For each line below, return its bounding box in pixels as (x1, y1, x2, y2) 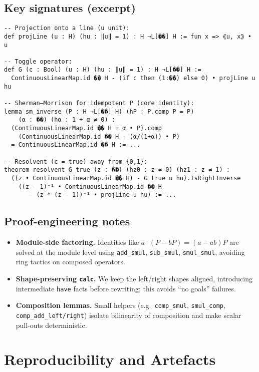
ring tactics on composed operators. (16, 256, 125, 267)
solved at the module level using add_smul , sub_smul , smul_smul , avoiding (16, 246, 245, 257)
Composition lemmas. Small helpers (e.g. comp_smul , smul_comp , (16, 300, 225, 310)
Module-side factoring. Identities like (16, 237, 139, 247)
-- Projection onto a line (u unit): (4, 25, 130, 32)
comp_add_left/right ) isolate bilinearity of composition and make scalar (16, 310, 241, 320)
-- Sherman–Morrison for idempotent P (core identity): (4, 100, 194, 107)
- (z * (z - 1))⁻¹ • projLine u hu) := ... (29, 191, 176, 199)
